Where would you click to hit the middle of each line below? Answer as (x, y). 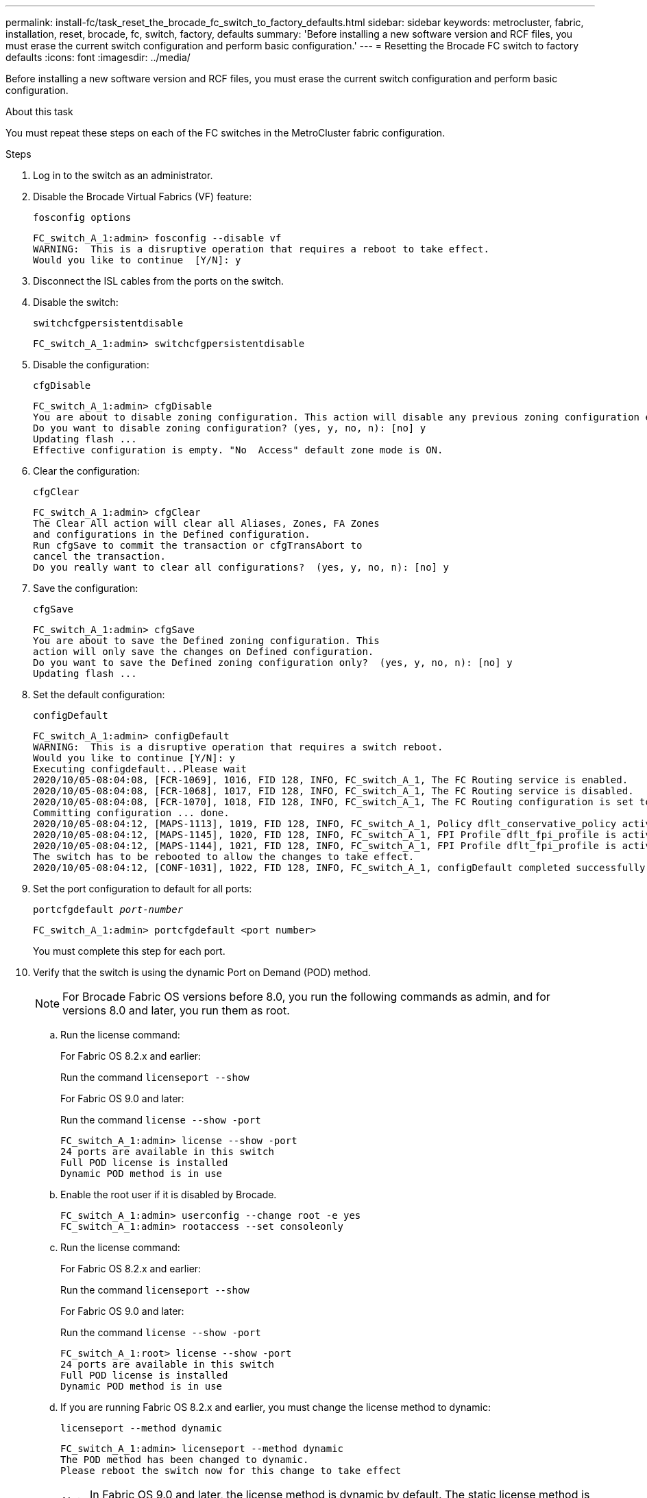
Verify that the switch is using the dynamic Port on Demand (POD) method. (202, 972)
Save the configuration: (86, 588)
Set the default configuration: (99, 694)
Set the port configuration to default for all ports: (143, 889)
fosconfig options (82, 217)
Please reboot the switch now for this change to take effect (231, 1471)
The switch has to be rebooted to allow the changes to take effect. (224, 857)
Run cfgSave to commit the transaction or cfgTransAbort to (198, 545)
